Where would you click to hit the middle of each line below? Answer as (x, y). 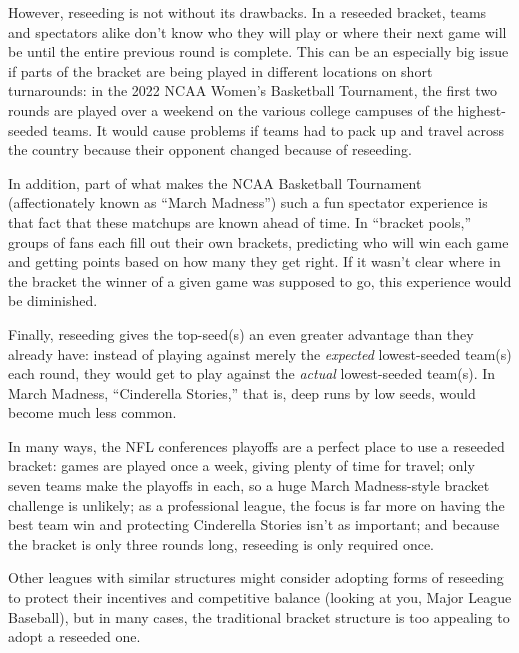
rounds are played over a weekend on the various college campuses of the (230, 109)
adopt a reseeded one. (74, 636)
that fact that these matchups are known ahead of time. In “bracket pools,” (240, 221)
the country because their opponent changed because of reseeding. (210, 149)
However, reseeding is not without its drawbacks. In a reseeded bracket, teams (247, 12)
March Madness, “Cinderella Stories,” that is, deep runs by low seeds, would (242, 392)
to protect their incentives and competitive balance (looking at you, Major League (260, 597)
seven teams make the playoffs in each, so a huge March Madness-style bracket (249, 485)
